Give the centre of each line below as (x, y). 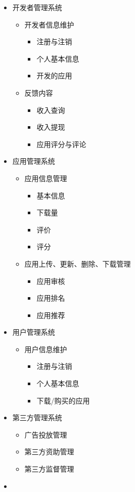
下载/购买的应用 (63, 400)
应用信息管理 (46, 178)
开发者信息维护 (49, 24)
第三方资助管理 (49, 452)
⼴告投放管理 (46, 434)
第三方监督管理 (49, 469)
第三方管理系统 (37, 417)
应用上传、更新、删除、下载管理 (78, 263)
